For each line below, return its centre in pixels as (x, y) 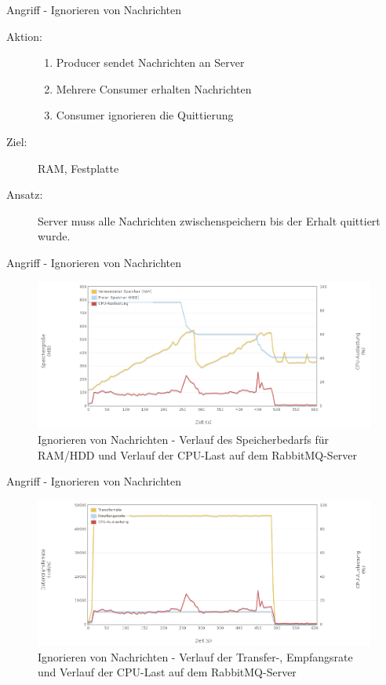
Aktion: (24, 36)
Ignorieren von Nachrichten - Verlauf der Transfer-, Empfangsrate (195, 656)
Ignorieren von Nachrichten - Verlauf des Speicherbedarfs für (184, 440)
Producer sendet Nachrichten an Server (150, 62)
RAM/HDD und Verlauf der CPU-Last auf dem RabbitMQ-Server (198, 454)
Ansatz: (25, 194)
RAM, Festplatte (78, 168)
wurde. (54, 236)
